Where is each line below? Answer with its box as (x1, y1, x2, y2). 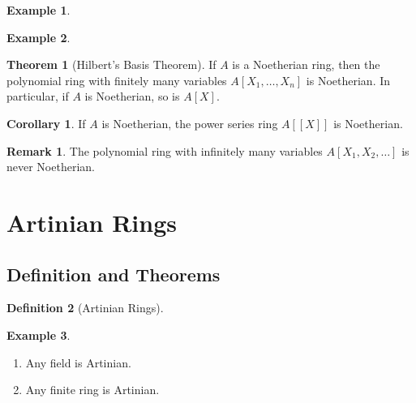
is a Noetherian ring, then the (232, 56, 380, 73)
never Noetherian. (6, 158, 95, 175)
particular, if (6, 88, 69, 105)
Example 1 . (6, 2, 71, 18)
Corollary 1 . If (6, 114, 86, 131)
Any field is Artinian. (25, 354, 131, 371)
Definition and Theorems (6, 261, 221, 286)
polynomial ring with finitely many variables (6, 71, 227, 88)
